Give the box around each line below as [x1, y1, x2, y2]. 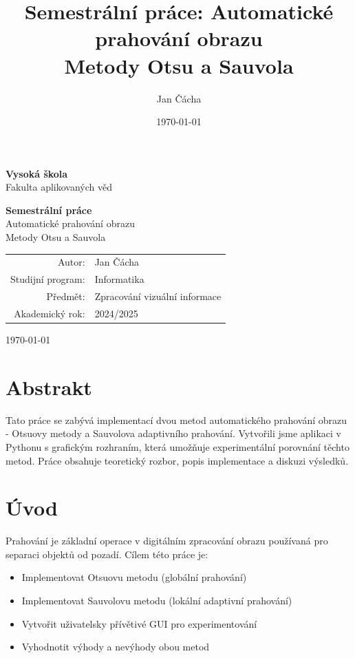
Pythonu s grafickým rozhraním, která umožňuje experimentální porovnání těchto [6, 439, 349, 454]
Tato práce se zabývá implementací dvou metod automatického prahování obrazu [6, 412, 347, 427]
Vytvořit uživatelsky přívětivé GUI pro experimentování [21, 616, 257, 630]
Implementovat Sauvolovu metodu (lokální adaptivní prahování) [21, 593, 292, 608]
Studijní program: [10, 272, 85, 286]
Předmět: [46, 289, 85, 304]
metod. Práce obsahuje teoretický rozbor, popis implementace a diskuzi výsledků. [6, 453, 349, 467]
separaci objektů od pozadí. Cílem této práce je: [6, 546, 208, 561]
